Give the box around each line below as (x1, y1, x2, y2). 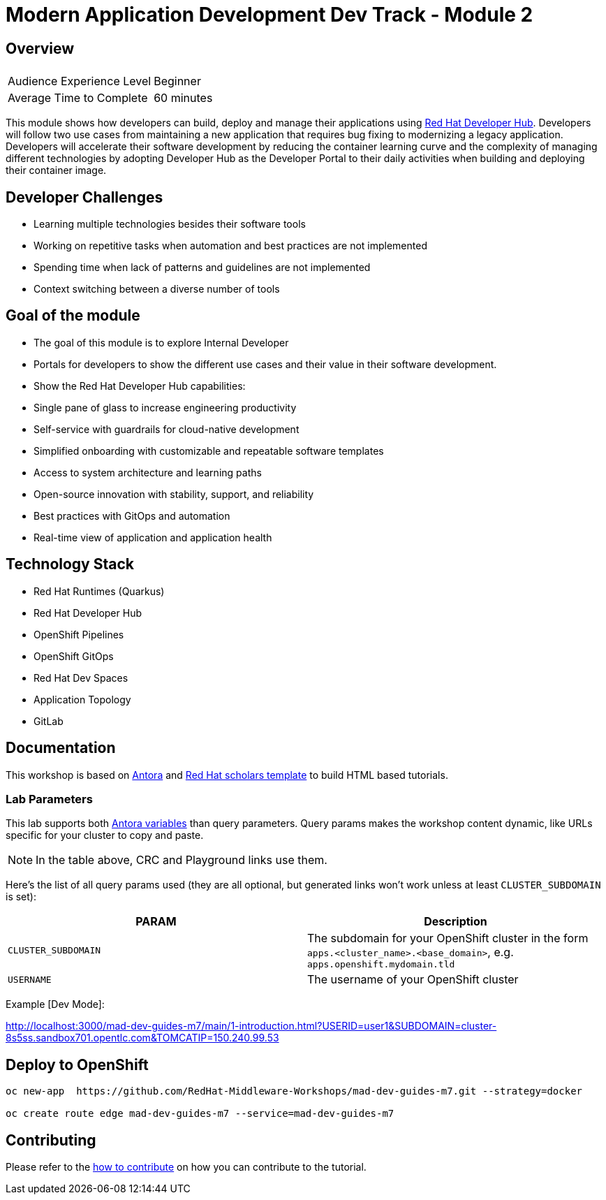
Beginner (154, 74, 201, 89)
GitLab (34, 715, 64, 727)
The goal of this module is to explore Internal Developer (34, 336, 289, 349)
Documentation (6, 739, 116, 757)
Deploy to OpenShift (6, 1055, 149, 1074)
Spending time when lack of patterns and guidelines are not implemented (34, 261, 371, 274)
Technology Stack (6, 555, 134, 573)
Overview (6, 39, 75, 57)
